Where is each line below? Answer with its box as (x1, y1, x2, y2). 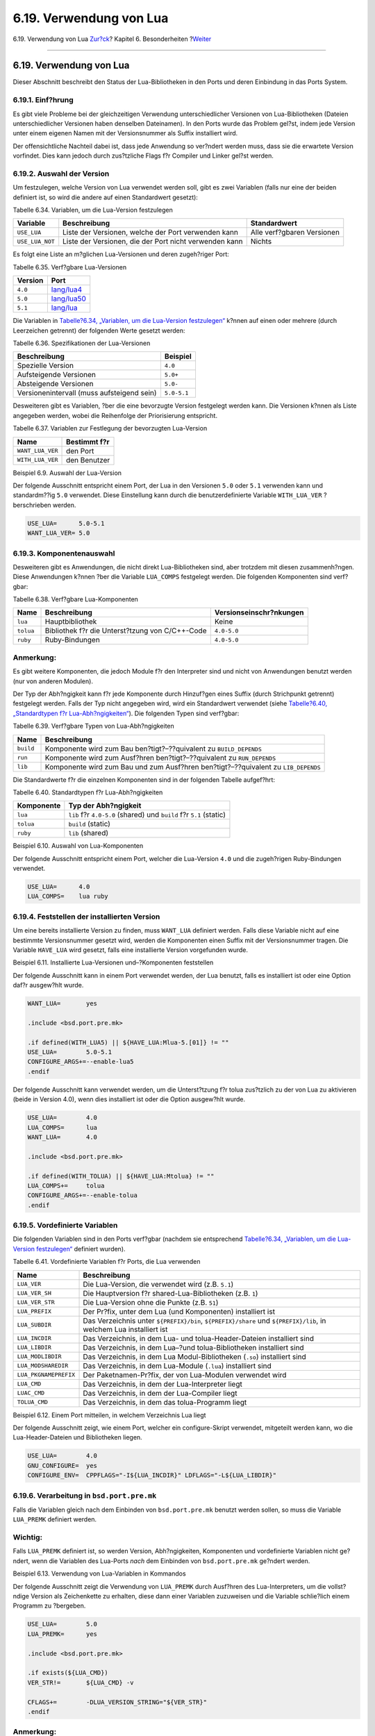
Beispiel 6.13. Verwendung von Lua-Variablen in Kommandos (12, 1569, 187, 1578)
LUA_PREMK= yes (27, 1630, 97, 1638)
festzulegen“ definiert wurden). (35, 1244, 126, 1253)
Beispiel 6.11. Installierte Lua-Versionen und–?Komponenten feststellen (12, 958, 214, 967)
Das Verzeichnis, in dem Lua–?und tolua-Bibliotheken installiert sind (83, 1342, 305, 1352)
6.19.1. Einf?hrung (12, 95, 74, 105)
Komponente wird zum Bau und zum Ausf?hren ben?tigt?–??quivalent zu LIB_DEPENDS (44, 762, 321, 771)
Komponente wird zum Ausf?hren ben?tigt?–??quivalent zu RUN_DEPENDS (44, 753, 276, 762)
